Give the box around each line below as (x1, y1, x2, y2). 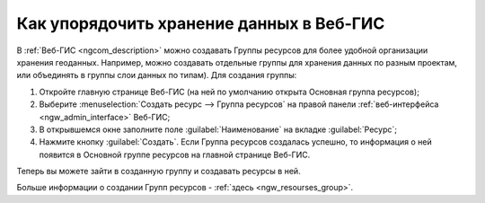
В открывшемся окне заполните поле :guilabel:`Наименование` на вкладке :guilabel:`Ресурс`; (39, 124, 398, 135)
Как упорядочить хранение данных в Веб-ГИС (16, 13, 385, 33)
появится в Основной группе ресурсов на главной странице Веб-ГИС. (39, 149, 311, 160)
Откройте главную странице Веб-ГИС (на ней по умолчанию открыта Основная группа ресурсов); (39, 86, 419, 97)
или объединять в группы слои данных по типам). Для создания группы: (16, 70, 297, 81)
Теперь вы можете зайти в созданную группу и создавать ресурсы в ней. (16, 166, 301, 177)
